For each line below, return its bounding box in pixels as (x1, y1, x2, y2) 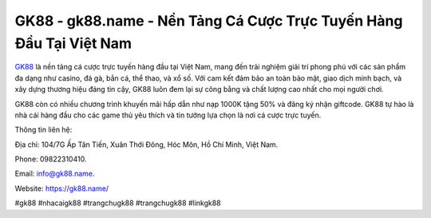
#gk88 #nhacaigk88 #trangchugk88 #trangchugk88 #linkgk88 (14, 198, 221, 208)
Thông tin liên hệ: (14, 125, 73, 135)
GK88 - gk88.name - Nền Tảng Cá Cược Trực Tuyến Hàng (14, 12, 403, 30)
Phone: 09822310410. (14, 154, 87, 164)
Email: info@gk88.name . (14, 168, 95, 179)
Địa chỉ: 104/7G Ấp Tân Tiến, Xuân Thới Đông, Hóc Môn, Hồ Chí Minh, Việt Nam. (14, 140, 279, 149)
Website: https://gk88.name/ (14, 184, 109, 193)
